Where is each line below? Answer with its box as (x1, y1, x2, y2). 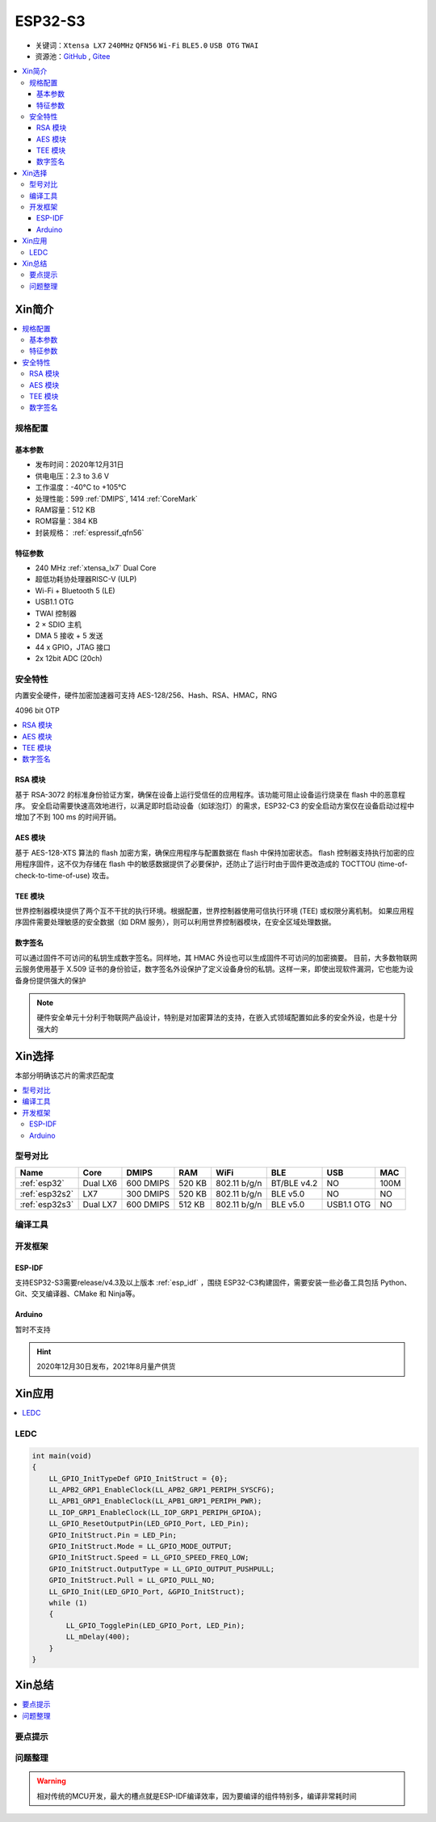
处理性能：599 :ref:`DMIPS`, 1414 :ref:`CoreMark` (35, 494, 198, 503)
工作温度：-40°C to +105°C (35, 482, 127, 492)
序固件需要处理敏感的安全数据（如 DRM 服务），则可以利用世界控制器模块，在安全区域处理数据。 (15, 917, 336, 927)
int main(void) (31, 1451, 92, 1460)
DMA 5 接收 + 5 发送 (35, 631, 103, 641)
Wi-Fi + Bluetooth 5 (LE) (35, 586, 116, 595)
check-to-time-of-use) (15, 870, 90, 880)
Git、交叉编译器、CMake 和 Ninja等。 (15, 1289, 140, 1298)
